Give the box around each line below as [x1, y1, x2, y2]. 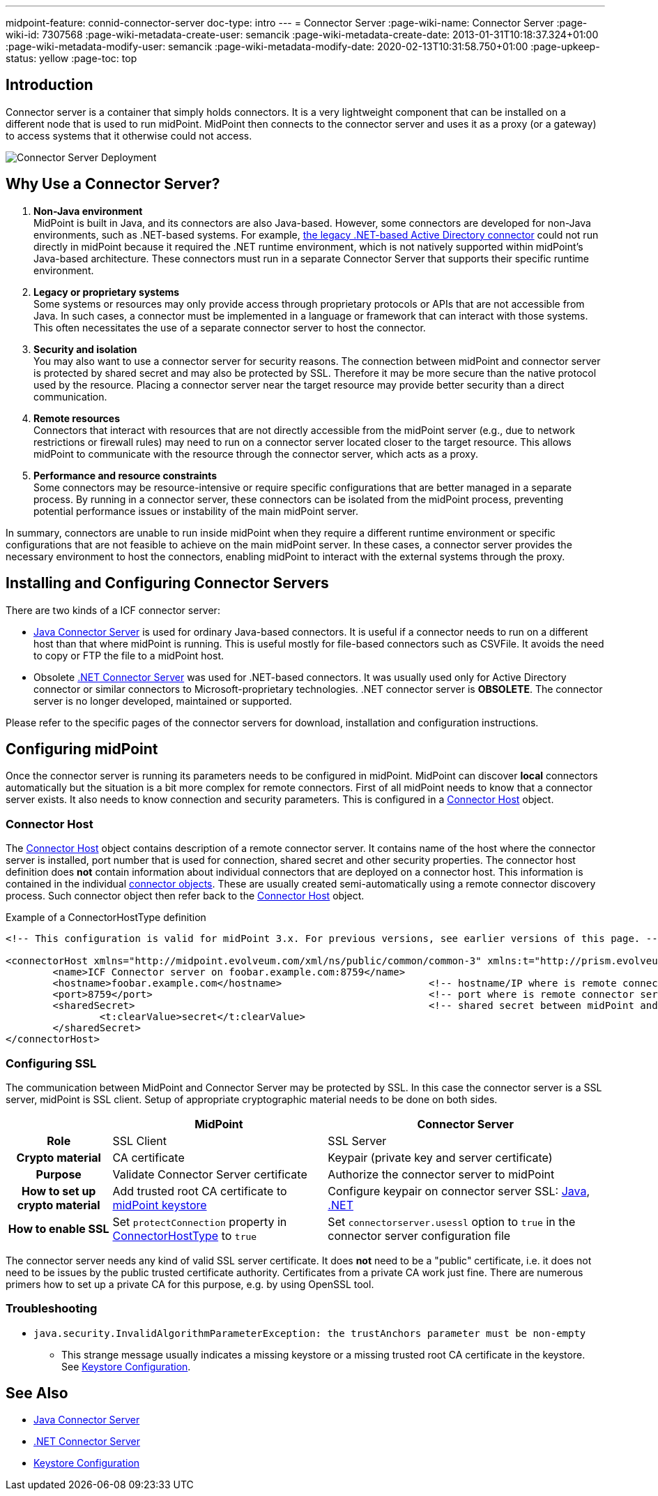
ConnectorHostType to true [112, 1228, 257, 1243]
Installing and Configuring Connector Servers [6, 574, 329, 592]
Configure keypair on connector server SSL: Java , [328, 1183, 590, 1198]
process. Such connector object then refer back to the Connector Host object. [6, 890, 365, 902]
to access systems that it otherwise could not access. [6, 129, 252, 142]
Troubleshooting [6, 1301, 98, 1316]
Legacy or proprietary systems [33, 285, 180, 298]
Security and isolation [33, 343, 137, 355]
